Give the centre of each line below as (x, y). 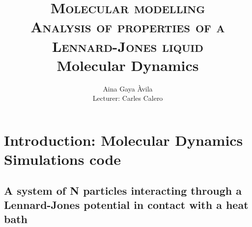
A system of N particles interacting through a (123, 190)
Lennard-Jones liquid (128, 46)
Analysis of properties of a (128, 27)
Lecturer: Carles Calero (128, 98)
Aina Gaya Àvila (128, 88)
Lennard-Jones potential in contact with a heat (126, 205)
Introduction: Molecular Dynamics (124, 140)
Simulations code (63, 159)
